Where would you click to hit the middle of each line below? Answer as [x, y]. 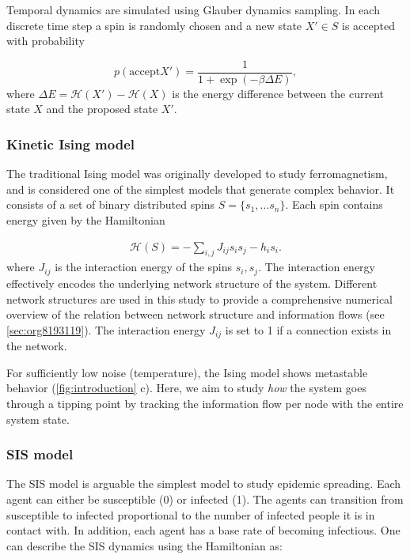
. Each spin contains [334, 204]
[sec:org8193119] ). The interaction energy [106, 329]
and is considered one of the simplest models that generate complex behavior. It [201, 189]
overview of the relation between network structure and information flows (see [196, 314]
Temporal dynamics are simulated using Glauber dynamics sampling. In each [193, 9]
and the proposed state [102, 109]
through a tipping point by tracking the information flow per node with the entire [205, 403]
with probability [46, 41]
